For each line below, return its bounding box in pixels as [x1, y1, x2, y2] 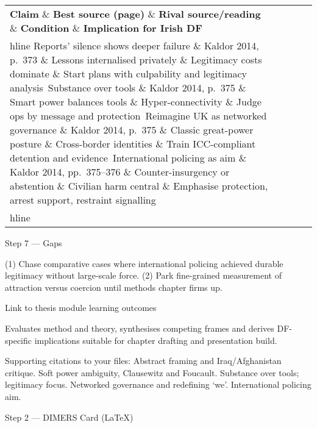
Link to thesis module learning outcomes [5, 301, 157, 314]
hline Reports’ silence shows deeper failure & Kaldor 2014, [10, 38, 259, 52]
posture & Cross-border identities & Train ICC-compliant [10, 137, 256, 151]
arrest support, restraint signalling [10, 193, 156, 207]
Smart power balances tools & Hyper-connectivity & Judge [10, 95, 262, 109]
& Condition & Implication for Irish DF [10, 21, 202, 35]
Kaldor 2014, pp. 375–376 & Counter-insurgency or [10, 165, 230, 179]
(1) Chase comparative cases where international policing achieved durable [5, 257, 283, 269]
